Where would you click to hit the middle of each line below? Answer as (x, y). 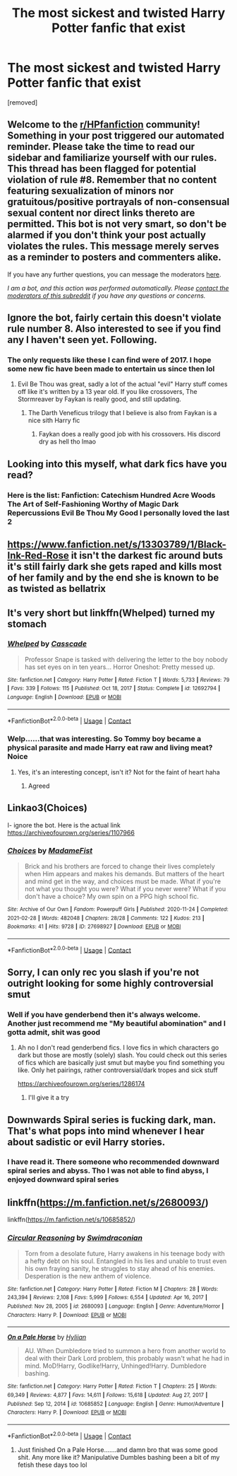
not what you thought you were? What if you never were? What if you (125, 888)
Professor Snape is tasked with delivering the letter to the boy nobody (126, 659)
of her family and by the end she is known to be (113, 578)
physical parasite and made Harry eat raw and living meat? (110, 748)
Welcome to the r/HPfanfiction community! (104, 125)
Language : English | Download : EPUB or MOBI (65, 697)
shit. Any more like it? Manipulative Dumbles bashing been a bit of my (119, 1457)
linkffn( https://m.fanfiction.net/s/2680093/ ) (108, 1203)
